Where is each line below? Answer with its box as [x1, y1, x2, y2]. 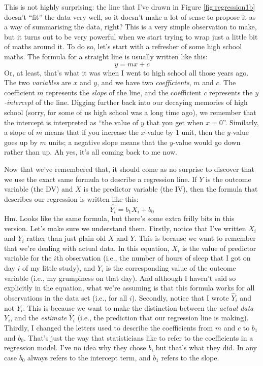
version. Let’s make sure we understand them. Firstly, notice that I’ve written [4, 223, 246, 233]
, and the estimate [10, 312, 67, 323]
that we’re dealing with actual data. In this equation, [4, 242, 170, 253]
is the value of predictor [182, 242, 256, 253]
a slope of [4, 127, 34, 137]
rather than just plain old [26, 233, 106, 243]
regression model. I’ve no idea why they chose [4, 342, 146, 353]
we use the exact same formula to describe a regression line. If [4, 173, 197, 184]
